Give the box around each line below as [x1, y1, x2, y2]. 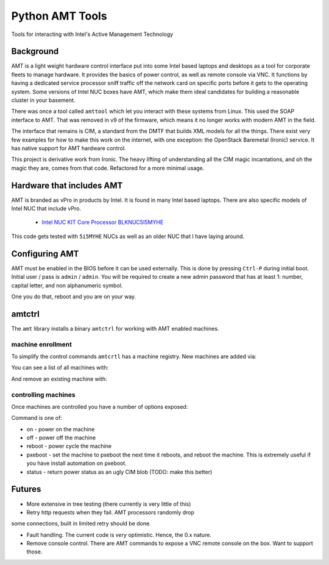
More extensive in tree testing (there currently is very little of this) [26, 500, 191, 508]
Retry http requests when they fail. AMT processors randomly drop [26, 508, 195, 516]
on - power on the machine [26, 425, 95, 433]
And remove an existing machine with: [11, 375, 107, 383]
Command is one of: [11, 414, 62, 422]
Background [11, 46, 59, 57]
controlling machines [11, 390, 76, 399]
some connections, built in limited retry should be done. [11, 520, 152, 527]
